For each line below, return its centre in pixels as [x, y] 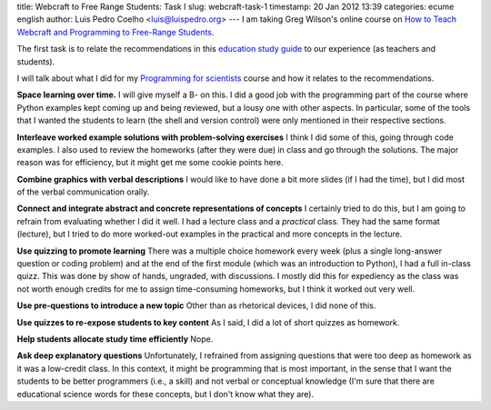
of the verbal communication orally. [83, 192]
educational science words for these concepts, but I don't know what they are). [165, 394]
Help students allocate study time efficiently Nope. [115, 339]
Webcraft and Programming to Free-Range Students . [115, 32]
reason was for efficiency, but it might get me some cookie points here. [150, 163]
